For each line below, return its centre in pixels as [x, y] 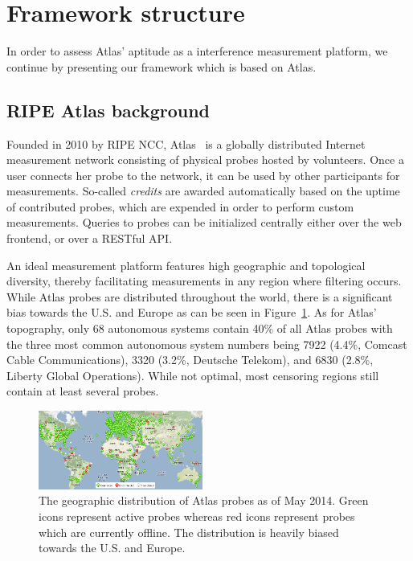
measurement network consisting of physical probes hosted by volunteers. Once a [205, 160]
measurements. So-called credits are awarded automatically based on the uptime [203, 191]
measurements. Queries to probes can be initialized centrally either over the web [204, 222]
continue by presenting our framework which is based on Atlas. [162, 66]
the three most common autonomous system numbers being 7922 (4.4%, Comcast [207, 344]
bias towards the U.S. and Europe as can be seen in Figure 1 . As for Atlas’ [192, 312]
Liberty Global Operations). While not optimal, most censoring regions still [193, 375]
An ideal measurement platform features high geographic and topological [186, 265]
